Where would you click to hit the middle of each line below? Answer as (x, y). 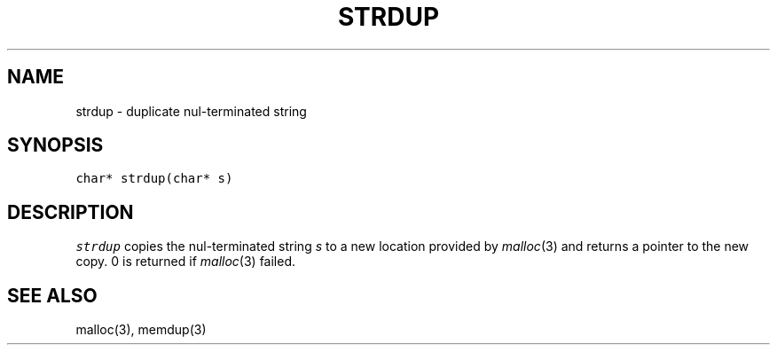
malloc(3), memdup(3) (141, 330)
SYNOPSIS (55, 145)
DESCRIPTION (71, 212)
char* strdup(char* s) (154, 179)
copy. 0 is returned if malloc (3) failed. (186, 262)
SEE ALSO (52, 295)
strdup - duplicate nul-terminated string (191, 111)
